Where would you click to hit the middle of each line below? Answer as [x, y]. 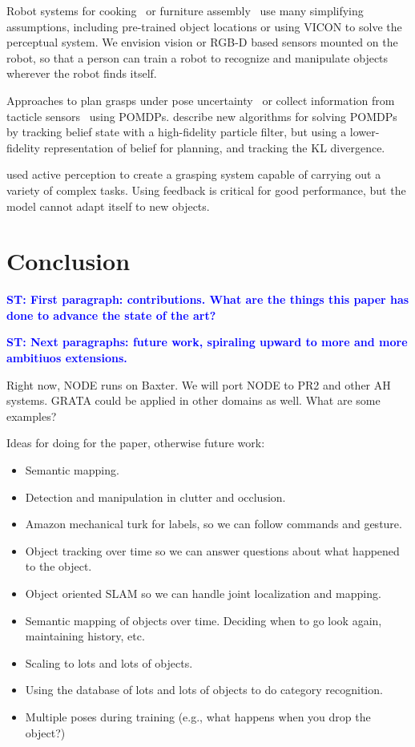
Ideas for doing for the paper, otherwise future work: [136, 443]
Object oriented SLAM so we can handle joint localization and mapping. [203, 593]
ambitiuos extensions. [67, 358]
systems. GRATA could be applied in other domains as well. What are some [193, 400]
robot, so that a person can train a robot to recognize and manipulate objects [197, 57]
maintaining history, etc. [85, 636]
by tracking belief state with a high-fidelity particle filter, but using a [177, 132]
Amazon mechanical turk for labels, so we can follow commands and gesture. [214, 524]
